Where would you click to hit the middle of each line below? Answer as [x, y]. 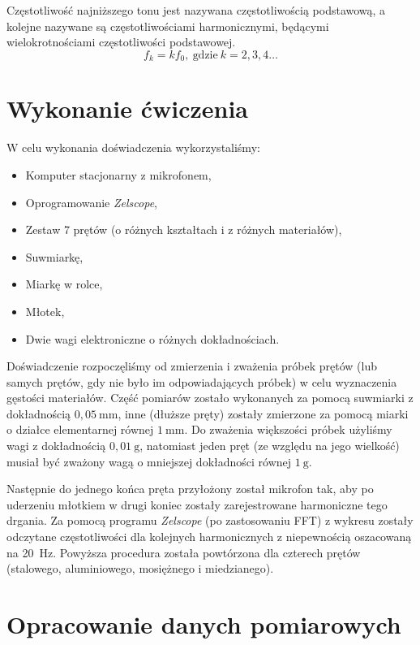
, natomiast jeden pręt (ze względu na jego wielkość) [270, 446]
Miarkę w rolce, [64, 284]
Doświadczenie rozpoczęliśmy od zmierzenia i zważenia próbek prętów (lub [192, 366]
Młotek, [45, 311]
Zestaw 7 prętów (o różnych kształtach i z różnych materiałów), [184, 229]
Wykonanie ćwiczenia [128, 108]
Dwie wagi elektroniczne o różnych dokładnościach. [152, 338]
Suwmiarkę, [54, 256]
